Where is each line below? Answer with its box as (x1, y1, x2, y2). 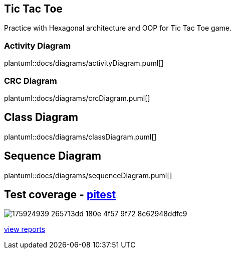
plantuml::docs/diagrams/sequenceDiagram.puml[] (4, 171, 172, 180)
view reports (4, 225, 46, 234)
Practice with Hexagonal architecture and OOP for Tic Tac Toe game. (4, 24, 231, 33)
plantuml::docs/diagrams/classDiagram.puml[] (4, 132, 157, 141)
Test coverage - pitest (4, 188, 116, 201)
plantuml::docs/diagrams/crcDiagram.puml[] (4, 93, 150, 102)
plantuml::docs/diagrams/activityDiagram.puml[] (4, 59, 164, 68)
